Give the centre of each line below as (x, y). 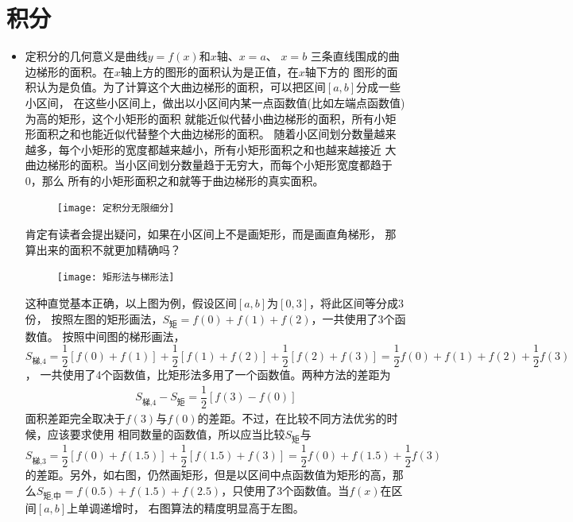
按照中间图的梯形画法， (124, 336)
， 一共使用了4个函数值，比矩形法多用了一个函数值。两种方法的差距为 (208, 375)
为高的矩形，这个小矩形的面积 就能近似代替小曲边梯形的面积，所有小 (205, 118)
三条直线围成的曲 (355, 56)
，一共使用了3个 (353, 318)
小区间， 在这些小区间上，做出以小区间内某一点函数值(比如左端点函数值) (215, 102)
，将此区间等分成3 (356, 302)
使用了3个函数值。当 (296, 490)
